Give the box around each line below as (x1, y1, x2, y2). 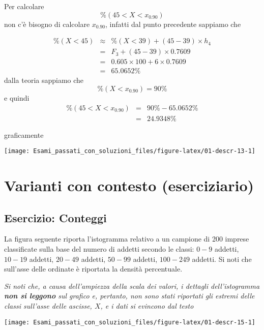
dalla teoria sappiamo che (4, 75, 84, 85)
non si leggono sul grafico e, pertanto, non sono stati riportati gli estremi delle (4, 290, 255, 301)
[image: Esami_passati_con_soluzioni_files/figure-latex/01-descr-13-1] (4, 147, 255, 155)
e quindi (4, 92, 30, 103)
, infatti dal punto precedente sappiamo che (105, 18, 241, 29)
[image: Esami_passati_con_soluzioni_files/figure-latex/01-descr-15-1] (4, 318, 255, 326)
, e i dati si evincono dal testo (100, 300, 194, 311)
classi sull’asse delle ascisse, (4, 300, 92, 311)
